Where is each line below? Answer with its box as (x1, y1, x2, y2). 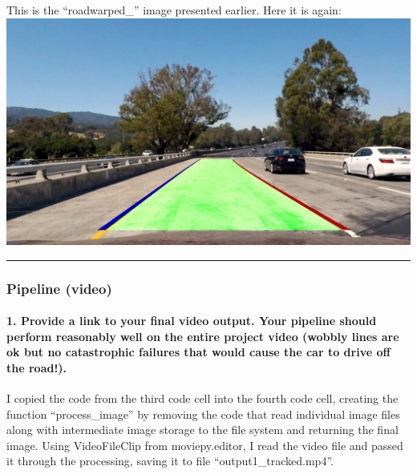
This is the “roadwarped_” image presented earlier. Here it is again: (6, 2, 342, 18)
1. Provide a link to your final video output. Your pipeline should (6, 312, 377, 329)
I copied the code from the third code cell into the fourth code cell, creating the (6, 390, 399, 407)
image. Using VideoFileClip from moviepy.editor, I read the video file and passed (6, 436, 403, 453)
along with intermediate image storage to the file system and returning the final (6, 421, 399, 438)
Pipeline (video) (6, 278, 112, 298)
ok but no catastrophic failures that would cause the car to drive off (6, 343, 391, 360)
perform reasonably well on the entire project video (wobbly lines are (6, 327, 399, 344)
